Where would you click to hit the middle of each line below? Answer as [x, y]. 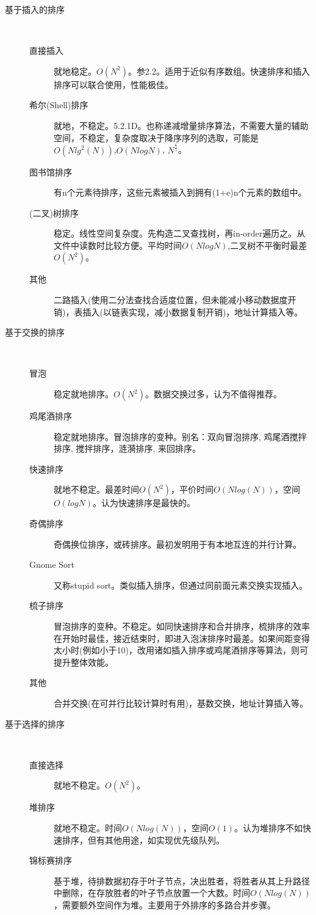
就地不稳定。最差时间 [96, 489]
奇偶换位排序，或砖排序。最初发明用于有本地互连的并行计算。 [178, 544]
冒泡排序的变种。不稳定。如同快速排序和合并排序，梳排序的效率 [182, 626]
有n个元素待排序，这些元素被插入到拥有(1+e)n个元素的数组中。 [180, 192]
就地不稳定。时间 [88, 827]
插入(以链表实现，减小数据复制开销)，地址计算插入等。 [193, 311]
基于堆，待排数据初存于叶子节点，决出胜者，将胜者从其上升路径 [182, 880]
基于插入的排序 [35, 9]
